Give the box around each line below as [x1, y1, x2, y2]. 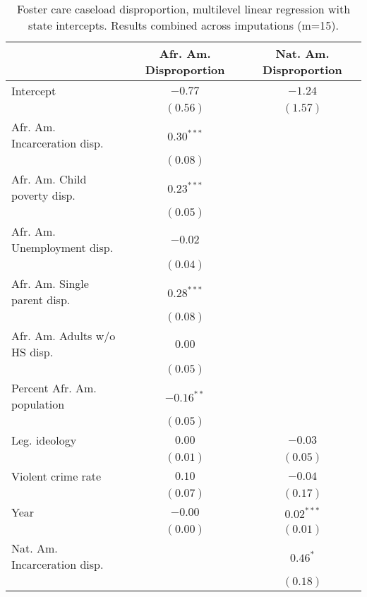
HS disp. [11, 344, 54, 360]
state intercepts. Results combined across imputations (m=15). [28, 17, 339, 33]
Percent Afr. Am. [11, 380, 97, 396]
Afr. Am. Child [11, 171, 87, 187]
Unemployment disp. [11, 239, 114, 255]
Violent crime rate [11, 468, 102, 484]
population [11, 396, 65, 412]
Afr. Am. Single [11, 275, 89, 291]
